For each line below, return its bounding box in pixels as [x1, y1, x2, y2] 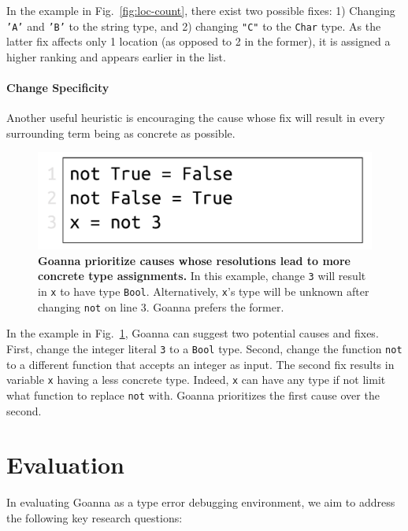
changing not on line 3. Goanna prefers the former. [38, 298, 284, 315]
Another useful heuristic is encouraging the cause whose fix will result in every [6, 109, 385, 126]
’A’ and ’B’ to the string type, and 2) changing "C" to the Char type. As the [6, 17, 381, 34]
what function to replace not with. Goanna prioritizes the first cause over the [6, 386, 380, 403]
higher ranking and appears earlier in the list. [6, 48, 226, 65]
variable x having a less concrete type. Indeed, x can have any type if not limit [6, 371, 386, 388]
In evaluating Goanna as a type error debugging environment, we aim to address [6, 494, 395, 511]
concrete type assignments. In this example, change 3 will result [38, 267, 366, 284]
